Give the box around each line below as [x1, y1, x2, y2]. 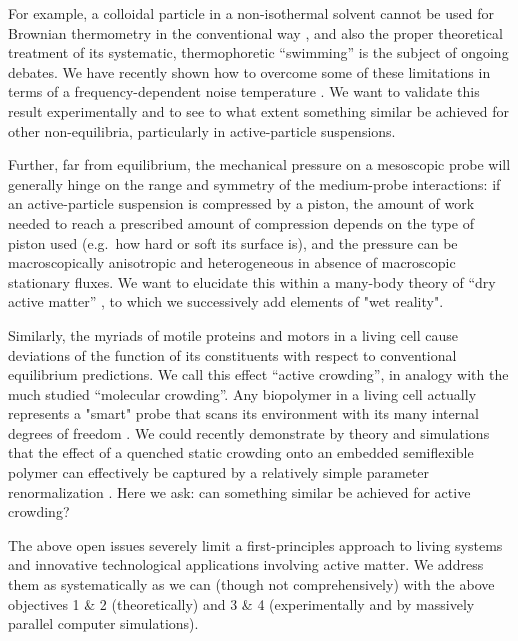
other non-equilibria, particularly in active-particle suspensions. [8, 120, 396, 141]
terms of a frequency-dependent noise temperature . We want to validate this [8, 81, 480, 102]
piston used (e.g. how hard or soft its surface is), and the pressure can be [8, 232, 458, 253]
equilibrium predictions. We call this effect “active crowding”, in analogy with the [8, 364, 509, 385]
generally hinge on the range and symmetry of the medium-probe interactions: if [8, 173, 501, 194]
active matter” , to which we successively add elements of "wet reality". [8, 291, 444, 312]
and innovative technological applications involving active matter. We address [8, 554, 484, 575]
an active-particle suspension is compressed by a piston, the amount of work [8, 193, 475, 214]
